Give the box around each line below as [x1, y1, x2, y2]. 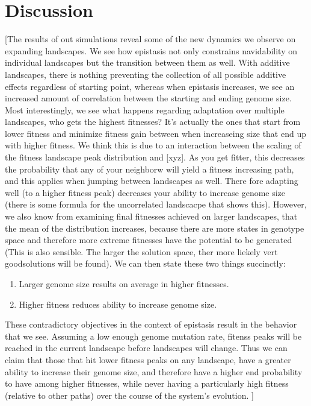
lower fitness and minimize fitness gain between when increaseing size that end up [5, 127, 306, 139]
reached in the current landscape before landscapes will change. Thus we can [5, 341, 288, 354]
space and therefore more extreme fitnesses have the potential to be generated [5, 233, 292, 246]
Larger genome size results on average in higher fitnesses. [19, 278, 229, 290]
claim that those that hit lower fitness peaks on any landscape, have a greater [5, 353, 291, 366]
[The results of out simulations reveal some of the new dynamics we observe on [5, 33, 296, 45]
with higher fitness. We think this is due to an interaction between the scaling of [5, 139, 301, 151]
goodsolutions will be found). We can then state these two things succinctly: [5, 257, 286, 270]
